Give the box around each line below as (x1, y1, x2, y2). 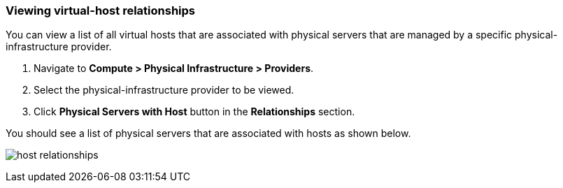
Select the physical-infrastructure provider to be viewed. (34, 84, 294, 96)
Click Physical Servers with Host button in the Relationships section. (34, 106, 355, 118)
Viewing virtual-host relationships (6, 3, 195, 17)
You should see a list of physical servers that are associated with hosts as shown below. (6, 127, 411, 140)
